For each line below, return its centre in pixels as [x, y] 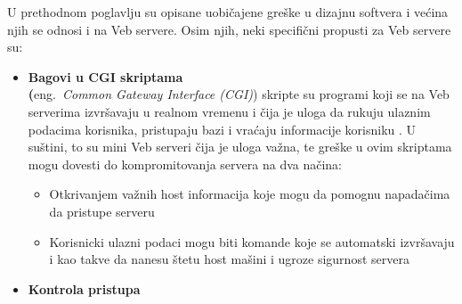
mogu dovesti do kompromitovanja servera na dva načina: [185, 164]
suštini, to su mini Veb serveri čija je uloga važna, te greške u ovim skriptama [240, 147]
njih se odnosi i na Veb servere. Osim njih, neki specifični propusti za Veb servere [229, 29]
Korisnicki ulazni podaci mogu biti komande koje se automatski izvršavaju [252, 241]
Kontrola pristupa [84, 288]
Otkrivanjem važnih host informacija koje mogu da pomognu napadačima [250, 194]
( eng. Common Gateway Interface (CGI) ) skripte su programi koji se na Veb [239, 94]
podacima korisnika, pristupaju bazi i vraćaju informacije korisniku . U [222, 129]
